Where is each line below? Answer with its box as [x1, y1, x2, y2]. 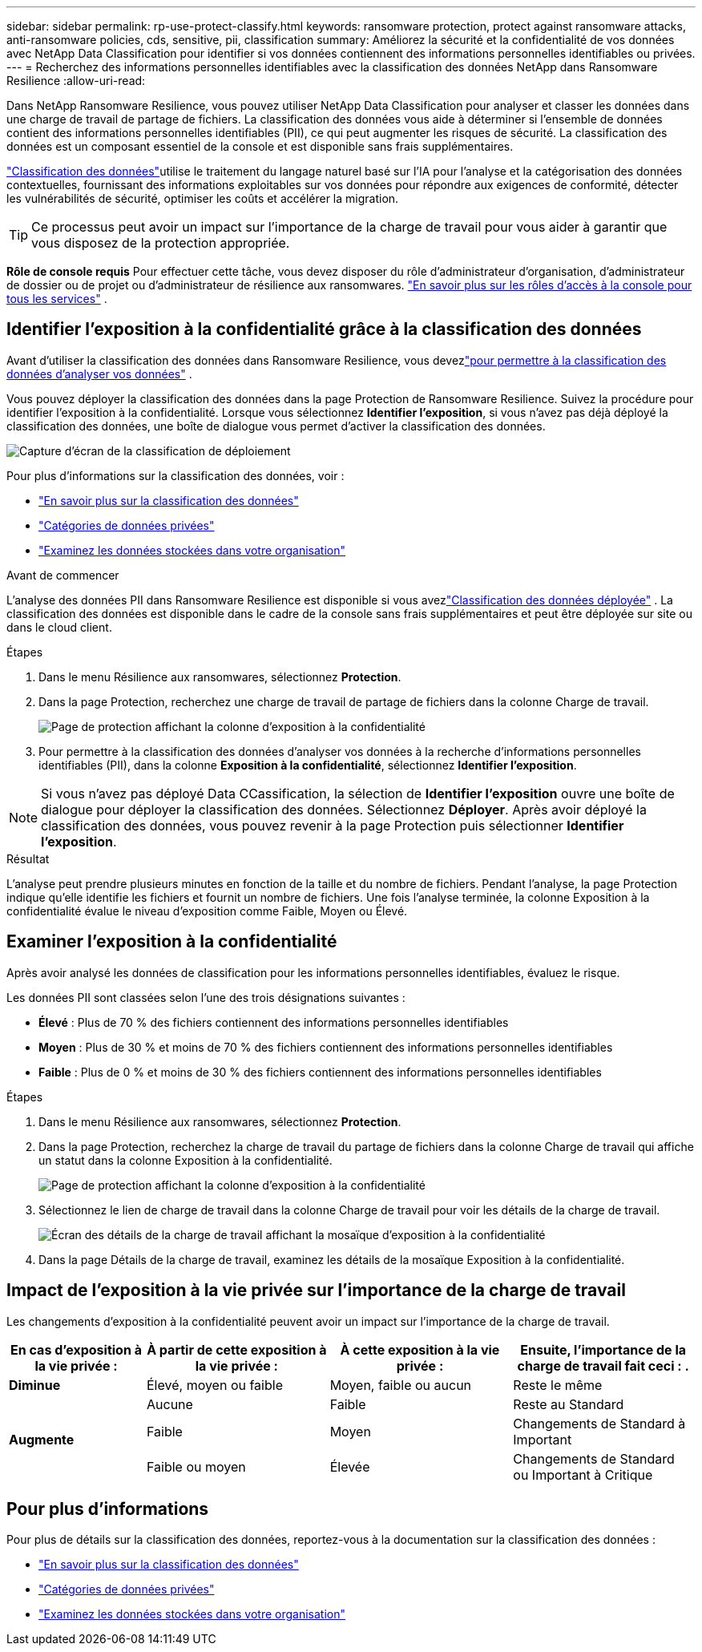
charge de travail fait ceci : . [517, 1357, 689, 1374]
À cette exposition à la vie [340, 1341, 500, 1358]
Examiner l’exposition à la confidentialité [6, 931, 337, 952]
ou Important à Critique [513, 1466, 653, 1483]
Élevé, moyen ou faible [147, 1376, 283, 1393]
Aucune [147, 1396, 193, 1412]
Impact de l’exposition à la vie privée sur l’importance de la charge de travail [6, 1280, 626, 1301]
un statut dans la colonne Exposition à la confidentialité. [38, 1153, 333, 1167]
